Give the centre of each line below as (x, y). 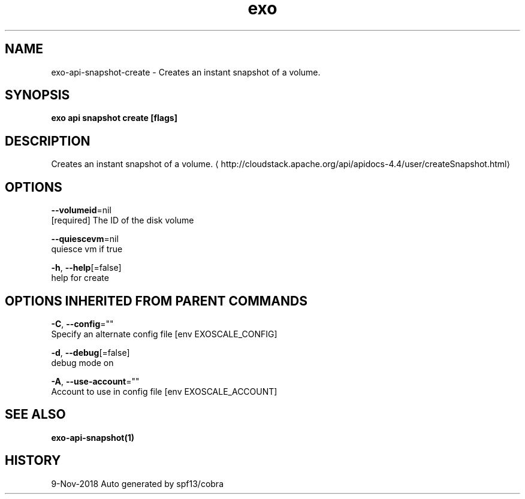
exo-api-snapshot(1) (93, 437)
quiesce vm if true (87, 249)
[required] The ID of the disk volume (123, 220)
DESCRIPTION (48, 141)
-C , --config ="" (82, 323)
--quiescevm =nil (85, 239)
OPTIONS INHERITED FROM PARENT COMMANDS (156, 301)
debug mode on (82, 362)
